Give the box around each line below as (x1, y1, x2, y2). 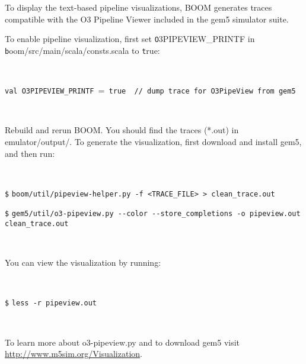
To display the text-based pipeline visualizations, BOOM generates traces (5, 1, 272, 13)
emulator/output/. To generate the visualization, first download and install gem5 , (5, 135, 302, 147)
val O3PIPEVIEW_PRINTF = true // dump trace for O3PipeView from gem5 (5, 84, 296, 96)
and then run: (5, 147, 55, 159)
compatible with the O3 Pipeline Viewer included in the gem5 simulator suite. (5, 12, 289, 25)
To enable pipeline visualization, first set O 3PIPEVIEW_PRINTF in (5, 33, 255, 45)
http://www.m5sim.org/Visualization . (5, 347, 143, 360)
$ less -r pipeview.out (5, 299, 97, 308)
